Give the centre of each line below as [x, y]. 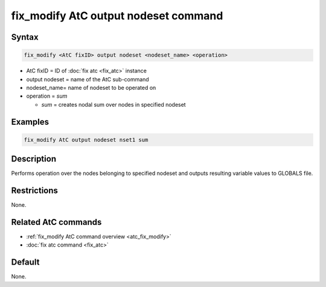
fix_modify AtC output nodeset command [117, 16]
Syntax [25, 37]
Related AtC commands [56, 222]
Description [34, 159]
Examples [30, 121]
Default [25, 262]
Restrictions [35, 191]
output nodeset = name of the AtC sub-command [88, 79]
